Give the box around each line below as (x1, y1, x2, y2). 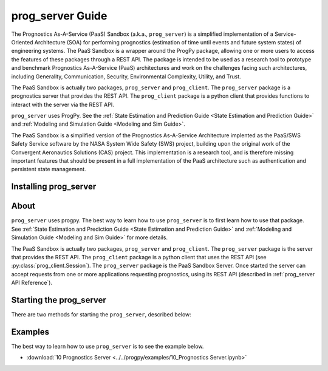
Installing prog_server (11, 182, 97, 192)
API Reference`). (11, 279, 53, 287)
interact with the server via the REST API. (11, 101, 115, 108)
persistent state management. (11, 166, 86, 173)
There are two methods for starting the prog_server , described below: (11, 310, 191, 318)
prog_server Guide (11, 9, 108, 22)
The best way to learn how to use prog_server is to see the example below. (11, 342, 204, 350)
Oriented (11, 38, 33, 46)
